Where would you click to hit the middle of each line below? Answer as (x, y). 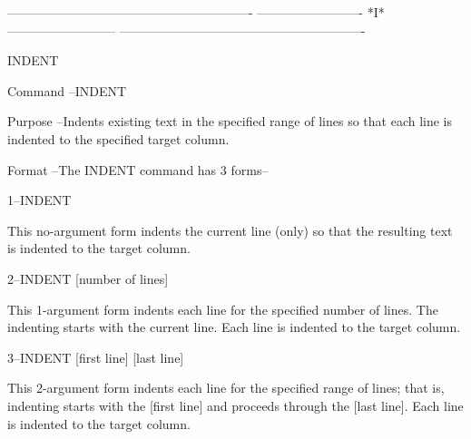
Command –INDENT (67, 90)
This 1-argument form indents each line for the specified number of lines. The (223, 309)
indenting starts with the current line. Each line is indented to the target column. (234, 327)
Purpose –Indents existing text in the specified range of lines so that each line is (230, 121)
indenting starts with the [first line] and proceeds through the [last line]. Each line (235, 405)
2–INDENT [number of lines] (88, 278)
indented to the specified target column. (118, 138)
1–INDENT (39, 200)
